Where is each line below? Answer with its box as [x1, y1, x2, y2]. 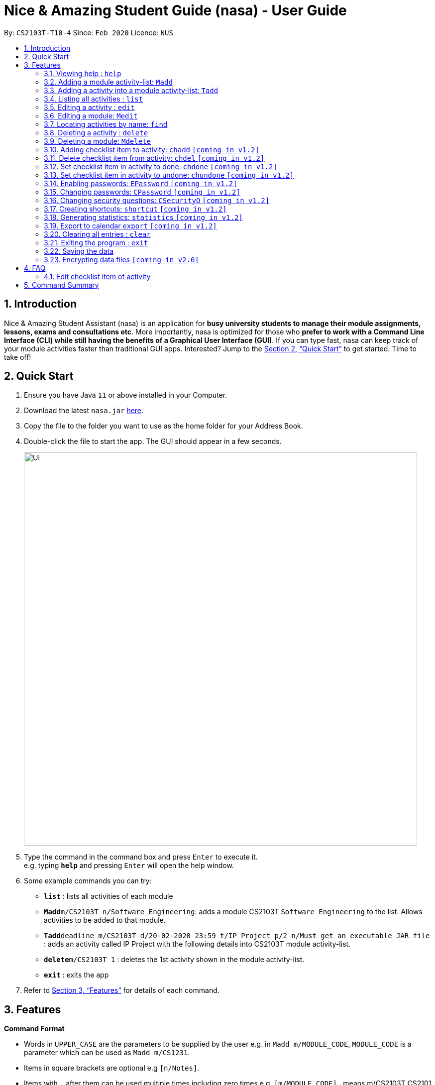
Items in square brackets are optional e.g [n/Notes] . [24, 1064, 200, 1073]
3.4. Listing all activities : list [44, 94, 143, 103]
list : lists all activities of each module [44, 892, 173, 901]
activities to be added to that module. [44, 916, 166, 925]
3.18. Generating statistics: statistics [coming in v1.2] [44, 213, 243, 221]
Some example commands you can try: [24, 876, 152, 885]
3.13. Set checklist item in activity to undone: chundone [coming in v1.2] [44, 170, 294, 179]
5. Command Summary [24, 280, 99, 289]
